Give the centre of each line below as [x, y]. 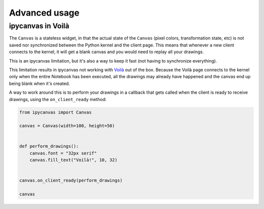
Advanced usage [44, 13]
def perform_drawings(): [49, 146]
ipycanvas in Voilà [39, 26]
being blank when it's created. [40, 84]
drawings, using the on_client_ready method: [58, 99]
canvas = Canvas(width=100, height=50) [67, 126]
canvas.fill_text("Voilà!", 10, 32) [73, 160]
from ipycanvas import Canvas [55, 112]
